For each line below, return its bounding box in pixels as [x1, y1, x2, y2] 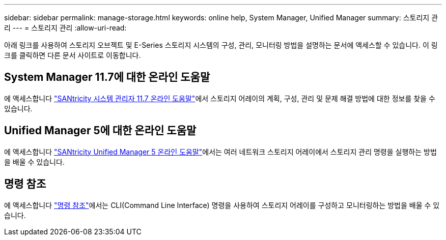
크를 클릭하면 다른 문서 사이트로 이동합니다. [4, 51, 141, 59]
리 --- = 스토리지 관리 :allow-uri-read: [4, 23, 127, 32]
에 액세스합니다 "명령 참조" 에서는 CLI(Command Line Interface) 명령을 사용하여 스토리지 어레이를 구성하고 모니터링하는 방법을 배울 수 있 [4, 200, 440, 209]
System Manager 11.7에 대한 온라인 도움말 [4, 71, 210, 84]
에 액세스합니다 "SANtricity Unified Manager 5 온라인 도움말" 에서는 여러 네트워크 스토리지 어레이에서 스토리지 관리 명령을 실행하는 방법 [4, 147, 437, 156]
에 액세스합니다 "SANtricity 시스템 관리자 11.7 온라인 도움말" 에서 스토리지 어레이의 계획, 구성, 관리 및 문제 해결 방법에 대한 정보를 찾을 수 [4, 94, 435, 103]
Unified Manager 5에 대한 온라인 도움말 [4, 124, 197, 137]
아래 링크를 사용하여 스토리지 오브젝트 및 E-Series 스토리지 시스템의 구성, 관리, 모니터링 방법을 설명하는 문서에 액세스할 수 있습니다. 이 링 [4, 41, 438, 49]
